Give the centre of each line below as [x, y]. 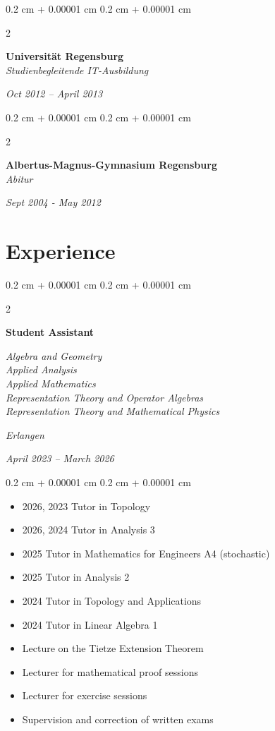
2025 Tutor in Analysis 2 [76, 577]
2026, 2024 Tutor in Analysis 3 [88, 530]
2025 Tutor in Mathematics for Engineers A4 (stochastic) [146, 553]
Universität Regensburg [65, 56]
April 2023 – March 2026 [60, 458]
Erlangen [25, 434]
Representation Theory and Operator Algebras [105, 397]
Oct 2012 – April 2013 [54, 93]
